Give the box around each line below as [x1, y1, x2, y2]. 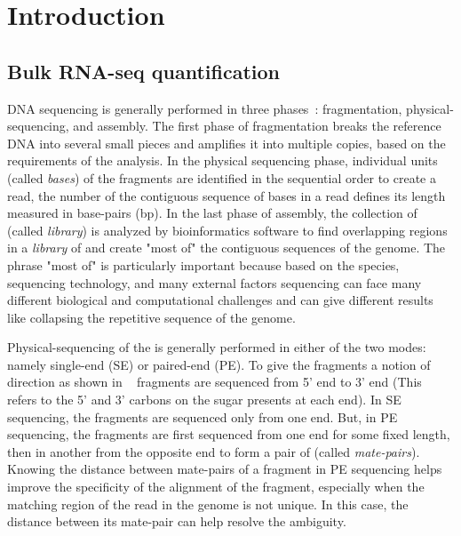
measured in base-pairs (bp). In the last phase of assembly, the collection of [7, 204, 417, 222]
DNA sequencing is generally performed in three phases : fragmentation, [7, 99, 402, 117]
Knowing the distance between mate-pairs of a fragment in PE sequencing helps [7, 460, 442, 478]
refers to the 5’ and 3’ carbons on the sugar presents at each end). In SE [7, 390, 401, 409]
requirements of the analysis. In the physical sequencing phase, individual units [7, 151, 438, 170]
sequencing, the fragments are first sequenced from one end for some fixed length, [7, 425, 450, 444]
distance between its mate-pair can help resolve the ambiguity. [7, 512, 346, 531]
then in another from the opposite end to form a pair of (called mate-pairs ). [7, 442, 420, 460]
